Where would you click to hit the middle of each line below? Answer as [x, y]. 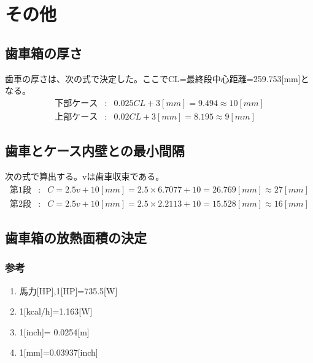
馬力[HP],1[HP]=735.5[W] [68, 290]
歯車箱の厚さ [44, 52]
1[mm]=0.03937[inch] [59, 352]
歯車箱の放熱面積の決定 [76, 238]
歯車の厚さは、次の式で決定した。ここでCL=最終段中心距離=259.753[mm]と [157, 78]
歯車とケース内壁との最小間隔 [95, 151]
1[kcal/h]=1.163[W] [56, 311]
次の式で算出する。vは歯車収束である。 [85, 176]
